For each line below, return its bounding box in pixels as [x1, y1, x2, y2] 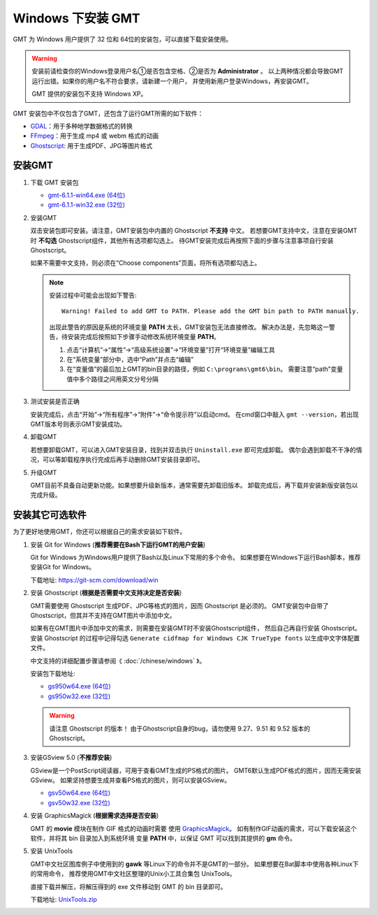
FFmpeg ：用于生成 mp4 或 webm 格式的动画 [30, 131, 159, 140]
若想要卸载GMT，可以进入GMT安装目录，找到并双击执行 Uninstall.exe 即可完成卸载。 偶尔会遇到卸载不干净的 [30, 445, 356, 454]
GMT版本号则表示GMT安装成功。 [30, 420, 126, 428]
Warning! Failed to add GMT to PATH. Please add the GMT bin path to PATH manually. [61, 308, 360, 315]
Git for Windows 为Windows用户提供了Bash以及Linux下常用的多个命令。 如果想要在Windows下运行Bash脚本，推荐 [30, 553, 361, 562]
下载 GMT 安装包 [30, 178, 80, 187]
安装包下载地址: [30, 669, 76, 677]
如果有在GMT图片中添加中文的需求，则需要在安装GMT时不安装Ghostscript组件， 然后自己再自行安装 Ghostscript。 [30, 624, 361, 633]
